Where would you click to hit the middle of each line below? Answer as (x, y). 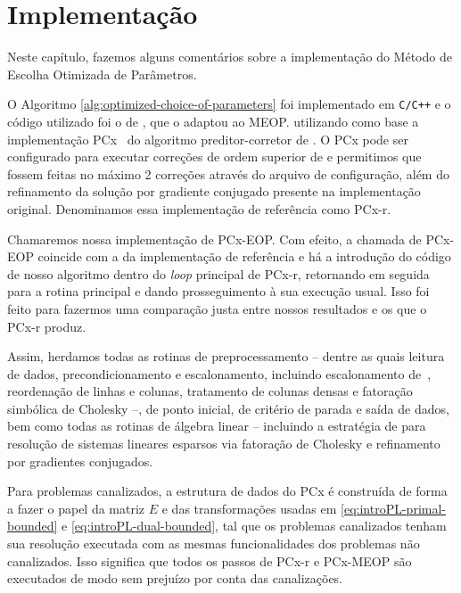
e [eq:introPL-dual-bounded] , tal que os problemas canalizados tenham (254, 526)
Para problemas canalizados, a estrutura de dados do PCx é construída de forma (227, 491)
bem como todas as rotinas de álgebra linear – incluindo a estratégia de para (217, 426)
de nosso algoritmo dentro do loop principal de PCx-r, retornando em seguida (218, 273)
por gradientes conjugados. (80, 461)
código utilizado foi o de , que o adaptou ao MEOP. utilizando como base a (213, 121)
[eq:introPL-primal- (393, 508)
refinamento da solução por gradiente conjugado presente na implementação (214, 191)
